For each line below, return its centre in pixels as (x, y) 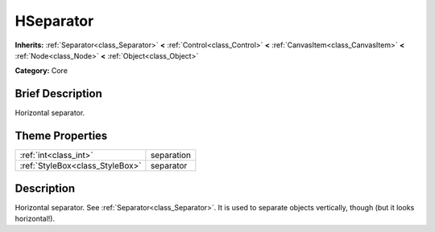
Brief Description (58, 94)
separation (171, 155)
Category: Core (41, 71)
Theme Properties (61, 136)
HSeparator (54, 21)
